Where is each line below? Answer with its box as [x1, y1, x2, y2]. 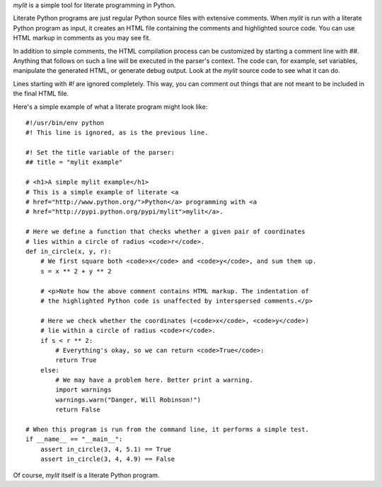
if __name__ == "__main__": [25, 435, 123, 443]
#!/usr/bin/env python [25, 119, 105, 127]
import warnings [55, 386, 112, 394]
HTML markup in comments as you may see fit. [13, 34, 151, 42]
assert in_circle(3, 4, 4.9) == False [40, 455, 175, 463]
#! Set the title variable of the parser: [25, 148, 175, 157]
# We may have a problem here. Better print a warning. [55, 376, 254, 385]
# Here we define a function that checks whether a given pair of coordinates [25, 228, 306, 236]
